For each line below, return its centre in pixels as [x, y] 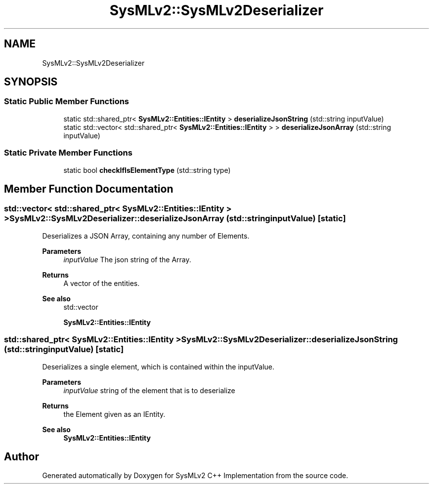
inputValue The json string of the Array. [127, 259]
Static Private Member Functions [68, 153]
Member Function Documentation [89, 189]
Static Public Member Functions [67, 102]
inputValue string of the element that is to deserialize [149, 390]
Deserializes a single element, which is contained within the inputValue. [158, 366]
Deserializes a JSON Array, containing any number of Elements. [146, 236]
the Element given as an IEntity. [114, 414]
